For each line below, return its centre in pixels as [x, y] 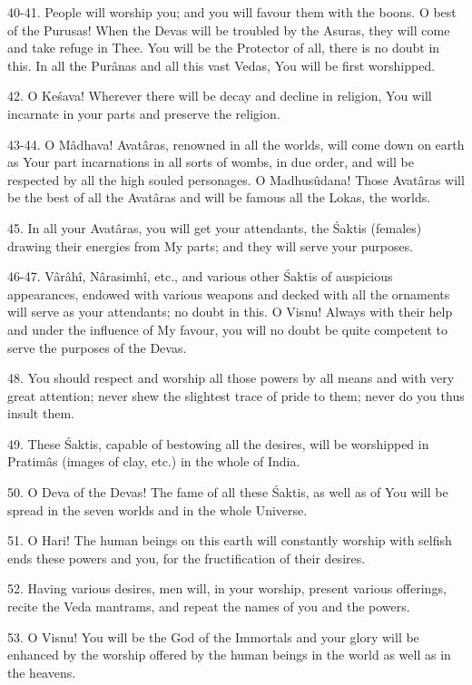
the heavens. [42, 672]
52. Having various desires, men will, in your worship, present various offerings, [227, 588]
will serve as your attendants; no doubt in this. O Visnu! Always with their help [230, 312]
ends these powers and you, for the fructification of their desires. [187, 558]
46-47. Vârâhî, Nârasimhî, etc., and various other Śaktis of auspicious [200, 276]
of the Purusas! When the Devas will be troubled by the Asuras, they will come [229, 29]
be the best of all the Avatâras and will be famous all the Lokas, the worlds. [219, 197]
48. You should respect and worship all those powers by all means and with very [231, 378]
